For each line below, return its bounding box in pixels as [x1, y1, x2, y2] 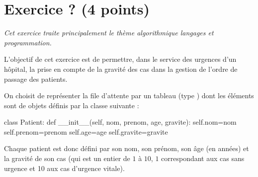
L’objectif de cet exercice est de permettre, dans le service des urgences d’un [4, 54, 237, 64]
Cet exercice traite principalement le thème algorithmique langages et [4, 27, 214, 38]
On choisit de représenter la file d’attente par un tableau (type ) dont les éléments [4, 90, 254, 101]
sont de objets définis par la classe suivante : [4, 100, 139, 110]
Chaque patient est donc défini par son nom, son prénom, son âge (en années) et [4, 143, 249, 154]
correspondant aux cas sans [161, 153, 245, 164]
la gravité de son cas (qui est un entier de [4, 153, 130, 164]
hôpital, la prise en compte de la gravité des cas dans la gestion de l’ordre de [4, 63, 238, 74]
